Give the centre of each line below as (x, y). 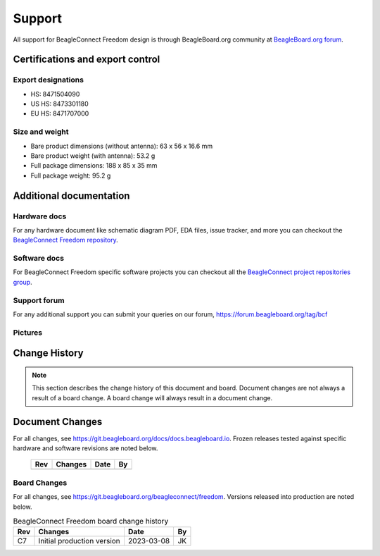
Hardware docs (40, 216)
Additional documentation (71, 196)
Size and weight (41, 132)
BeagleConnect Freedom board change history (91, 521)
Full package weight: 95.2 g (71, 175)
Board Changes (40, 483)
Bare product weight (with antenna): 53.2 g (93, 156)
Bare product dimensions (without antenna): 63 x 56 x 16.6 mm (122, 146)
